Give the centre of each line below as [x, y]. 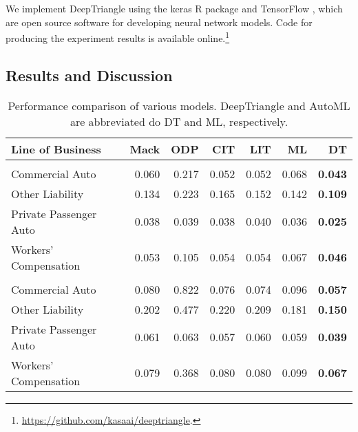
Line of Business [56, 149]
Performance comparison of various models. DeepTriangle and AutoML [179, 105]
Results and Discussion [89, 75]
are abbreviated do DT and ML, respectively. [179, 121]
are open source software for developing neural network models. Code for [159, 22]
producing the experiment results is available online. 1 [118, 37]
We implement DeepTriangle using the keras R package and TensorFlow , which [174, 8]
